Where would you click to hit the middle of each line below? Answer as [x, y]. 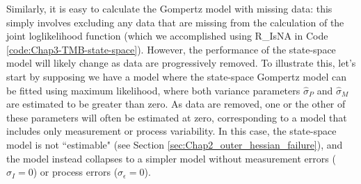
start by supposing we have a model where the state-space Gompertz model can [176, 76]
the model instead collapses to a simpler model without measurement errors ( [171, 158]
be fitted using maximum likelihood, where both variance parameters [153, 90]
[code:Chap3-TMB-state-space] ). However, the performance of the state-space [171, 49]
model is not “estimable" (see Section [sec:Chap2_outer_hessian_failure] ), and [175, 144]
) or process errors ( [75, 172]
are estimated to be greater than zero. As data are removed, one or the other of [176, 104]
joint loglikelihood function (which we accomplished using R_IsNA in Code [167, 36]
